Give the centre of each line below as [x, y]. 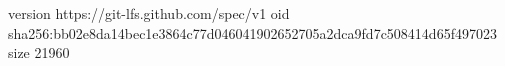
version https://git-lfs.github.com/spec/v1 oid [149, 13]
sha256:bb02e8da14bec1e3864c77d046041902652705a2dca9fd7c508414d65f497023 [252, 32]
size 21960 [39, 52]
